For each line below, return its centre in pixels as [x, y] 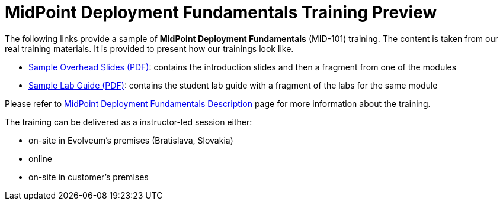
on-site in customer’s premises [89, 177]
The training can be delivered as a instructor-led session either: [129, 122]
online [40, 158]
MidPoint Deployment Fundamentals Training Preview [221, 12]
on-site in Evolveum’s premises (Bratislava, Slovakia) [131, 140]
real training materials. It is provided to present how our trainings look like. [149, 48]
